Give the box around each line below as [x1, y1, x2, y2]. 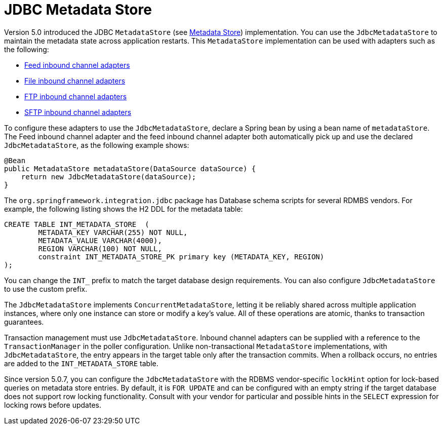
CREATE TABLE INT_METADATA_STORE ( [4, 220, 149, 228]
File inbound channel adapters [24, 76, 126, 85]
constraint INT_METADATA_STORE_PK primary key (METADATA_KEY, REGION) [38, 252, 325, 261]
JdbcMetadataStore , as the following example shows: [4, 140, 189, 149]
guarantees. [4, 317, 44, 326]
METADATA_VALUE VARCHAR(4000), [38, 236, 162, 245]
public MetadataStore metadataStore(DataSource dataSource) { [4, 164, 256, 173]
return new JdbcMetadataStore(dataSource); [21, 172, 196, 181]
